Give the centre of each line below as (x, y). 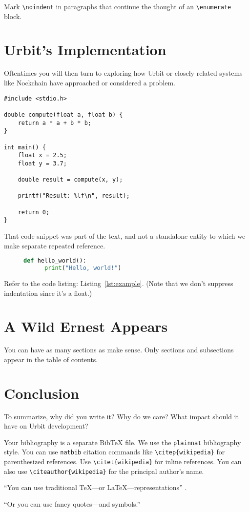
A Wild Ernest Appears (86, 326)
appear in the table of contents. (51, 359)
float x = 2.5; (42, 155)
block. (13, 16)
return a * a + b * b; (54, 123)
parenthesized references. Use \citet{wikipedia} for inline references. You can (123, 461)
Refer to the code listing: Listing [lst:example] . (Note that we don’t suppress (119, 283)
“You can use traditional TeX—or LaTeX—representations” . (95, 487)
